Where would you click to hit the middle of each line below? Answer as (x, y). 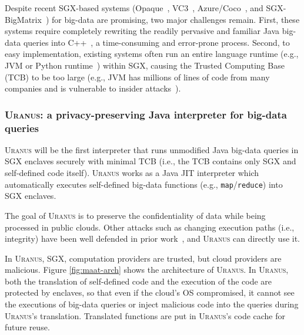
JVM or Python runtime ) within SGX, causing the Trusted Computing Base (145, 65)
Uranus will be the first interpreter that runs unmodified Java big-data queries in (152, 149)
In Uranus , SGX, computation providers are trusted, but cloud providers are (143, 258)
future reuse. (27, 327)
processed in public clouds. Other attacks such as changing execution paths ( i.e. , (150, 227)
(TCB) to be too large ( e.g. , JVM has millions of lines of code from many (137, 77)
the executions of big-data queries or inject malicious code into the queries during (152, 304)
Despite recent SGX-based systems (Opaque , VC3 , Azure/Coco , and (134, 8)
